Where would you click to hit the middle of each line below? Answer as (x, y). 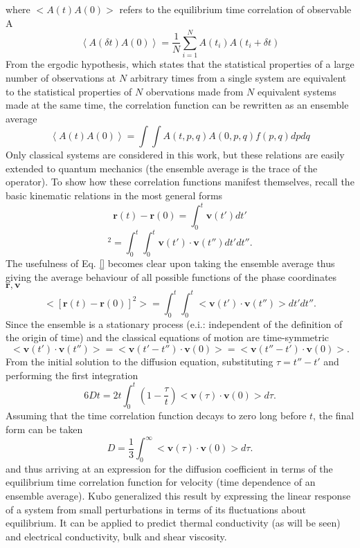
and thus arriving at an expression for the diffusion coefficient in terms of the (169, 468)
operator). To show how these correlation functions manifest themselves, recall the (180, 182)
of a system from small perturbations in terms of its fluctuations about (156, 509)
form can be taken (44, 429)
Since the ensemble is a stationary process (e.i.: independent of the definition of (174, 323)
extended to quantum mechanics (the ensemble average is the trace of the (162, 168)
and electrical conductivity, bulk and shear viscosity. (116, 536)
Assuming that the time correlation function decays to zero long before (156, 415)
